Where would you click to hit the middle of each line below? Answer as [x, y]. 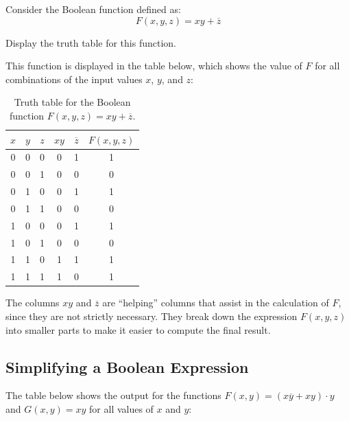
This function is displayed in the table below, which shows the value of [154, 66]
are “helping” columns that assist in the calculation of [216, 303]
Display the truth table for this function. [91, 42]
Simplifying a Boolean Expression [127, 366]
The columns [33, 303]
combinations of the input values [74, 79]
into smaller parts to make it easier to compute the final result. [138, 329]
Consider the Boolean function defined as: [93, 9]
